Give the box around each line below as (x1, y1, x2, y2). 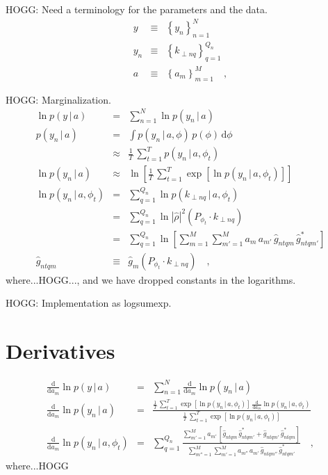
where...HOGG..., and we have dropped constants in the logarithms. (6, 272, 296, 287)
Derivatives (6, 337, 115, 365)
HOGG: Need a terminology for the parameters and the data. (6, 2, 268, 16)
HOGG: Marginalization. (6, 92, 111, 106)
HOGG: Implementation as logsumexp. (6, 296, 172, 310)
